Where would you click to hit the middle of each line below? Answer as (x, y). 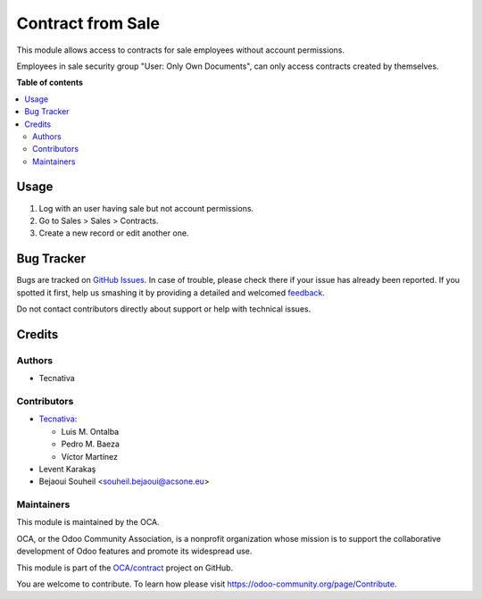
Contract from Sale (88, 23)
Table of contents (50, 83)
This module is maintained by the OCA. (88, 522)
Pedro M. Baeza (91, 444)
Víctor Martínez (90, 456)
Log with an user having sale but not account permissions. (146, 208)
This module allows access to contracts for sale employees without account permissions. (181, 50)
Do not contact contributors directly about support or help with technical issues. (164, 309)
